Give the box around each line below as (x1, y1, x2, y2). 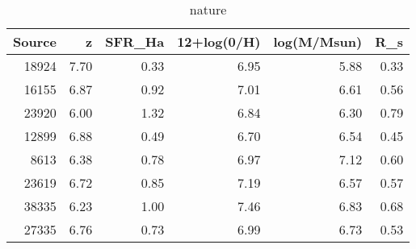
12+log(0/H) (177, 32, 261, 51)
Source (13, 32, 57, 51)
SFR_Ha (105, 32, 165, 51)
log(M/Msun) (273, 32, 363, 51)
